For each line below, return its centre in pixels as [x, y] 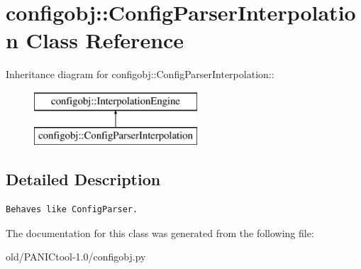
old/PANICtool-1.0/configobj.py [76, 257]
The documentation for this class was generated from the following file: [160, 232]
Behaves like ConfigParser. [72, 210]
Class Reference [105, 40]
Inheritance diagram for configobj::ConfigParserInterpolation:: [140, 74]
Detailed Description [83, 179]
